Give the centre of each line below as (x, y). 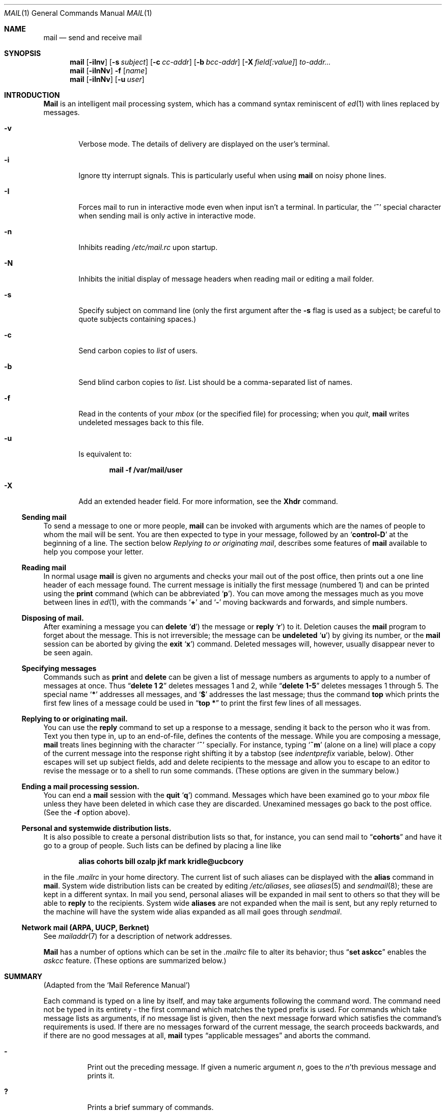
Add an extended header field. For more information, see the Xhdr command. (208, 501)
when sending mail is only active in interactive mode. (167, 216)
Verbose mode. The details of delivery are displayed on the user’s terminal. (204, 144)
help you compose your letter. (93, 552)
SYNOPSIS (23, 53)
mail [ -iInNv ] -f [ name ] (109, 71)
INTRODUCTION (32, 95)
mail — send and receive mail (93, 37)
